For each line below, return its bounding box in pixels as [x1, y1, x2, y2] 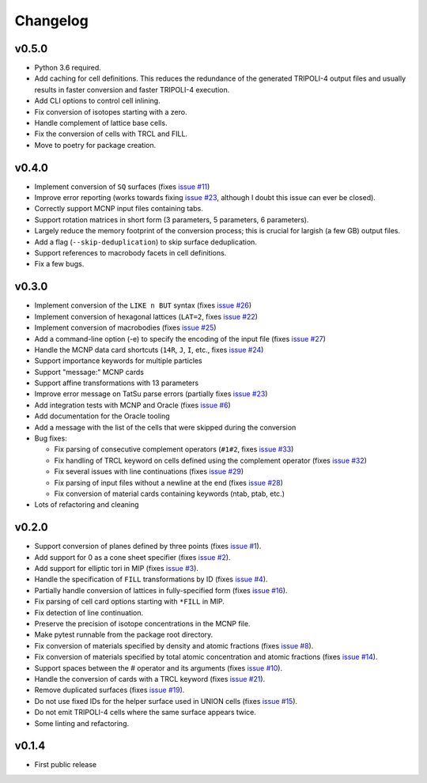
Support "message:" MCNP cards [34, 367, 144, 376]
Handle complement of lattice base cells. [34, 119, 168, 128]
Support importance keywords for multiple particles [34, 356, 202, 365]
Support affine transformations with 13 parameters [34, 378, 199, 388]
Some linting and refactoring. [34, 718, 130, 728]
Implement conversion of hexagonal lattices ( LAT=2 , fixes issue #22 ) [34, 312, 259, 321]
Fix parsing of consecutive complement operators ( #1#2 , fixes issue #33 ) [54, 444, 294, 454]
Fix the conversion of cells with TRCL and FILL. [34, 129, 188, 138]
